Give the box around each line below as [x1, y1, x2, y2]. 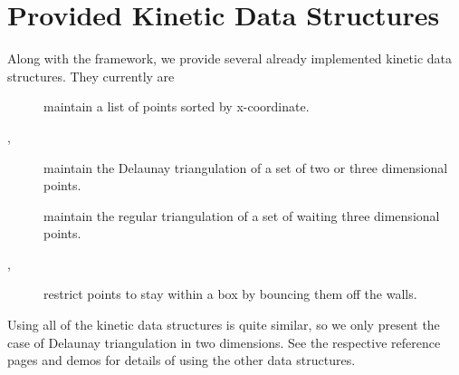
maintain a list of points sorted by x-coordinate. [43, 97, 310, 116]
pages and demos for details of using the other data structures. [7, 351, 356, 370]
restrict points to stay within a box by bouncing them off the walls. [43, 284, 417, 303]
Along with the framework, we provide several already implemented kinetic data [7, 49, 453, 68]
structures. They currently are [7, 66, 175, 85]
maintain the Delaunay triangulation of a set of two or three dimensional [43, 158, 448, 177]
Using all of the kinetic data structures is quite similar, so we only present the [7, 315, 440, 334]
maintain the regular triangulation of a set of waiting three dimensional [43, 206, 440, 225]
